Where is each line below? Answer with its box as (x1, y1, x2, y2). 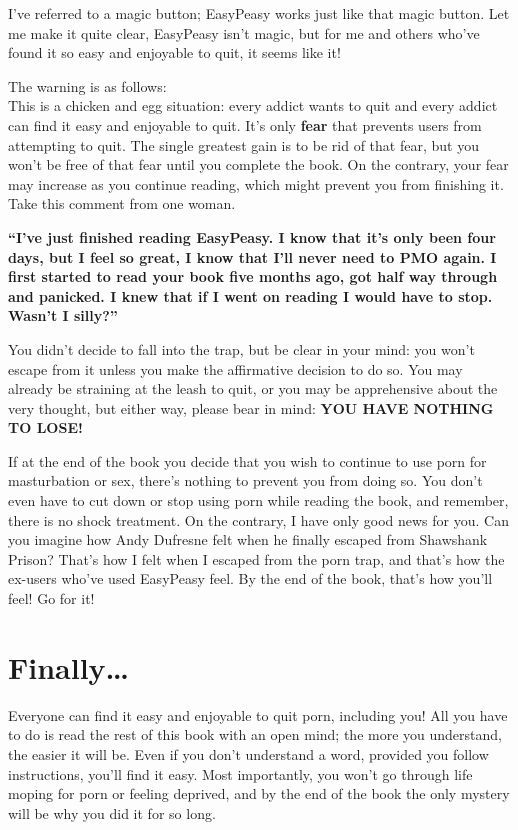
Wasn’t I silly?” (8, 305, 118, 326)
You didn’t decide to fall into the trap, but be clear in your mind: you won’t (8, 338, 475, 359)
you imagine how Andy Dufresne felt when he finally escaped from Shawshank (8, 529, 488, 550)
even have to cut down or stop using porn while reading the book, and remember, (8, 490, 509, 511)
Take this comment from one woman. (8, 193, 236, 214)
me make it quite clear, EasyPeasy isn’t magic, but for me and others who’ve (8, 22, 480, 43)
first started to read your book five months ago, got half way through (8, 266, 498, 287)
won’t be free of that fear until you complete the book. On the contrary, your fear (8, 154, 509, 175)
